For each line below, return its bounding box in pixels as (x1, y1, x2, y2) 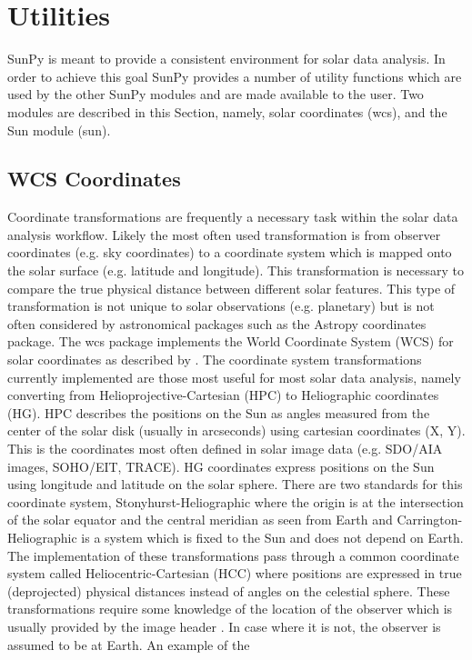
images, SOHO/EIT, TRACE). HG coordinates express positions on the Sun (7, 456, 435, 475)
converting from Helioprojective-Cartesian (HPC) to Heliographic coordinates (7, 385, 439, 405)
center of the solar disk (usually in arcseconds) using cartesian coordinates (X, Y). (7, 421, 466, 440)
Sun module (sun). (7, 120, 111, 139)
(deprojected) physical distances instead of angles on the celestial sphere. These (7, 581, 450, 600)
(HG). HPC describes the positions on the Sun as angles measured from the (7, 403, 430, 422)
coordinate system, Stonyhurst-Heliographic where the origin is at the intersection (7, 492, 464, 511)
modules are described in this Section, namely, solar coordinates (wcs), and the (7, 102, 447, 121)
